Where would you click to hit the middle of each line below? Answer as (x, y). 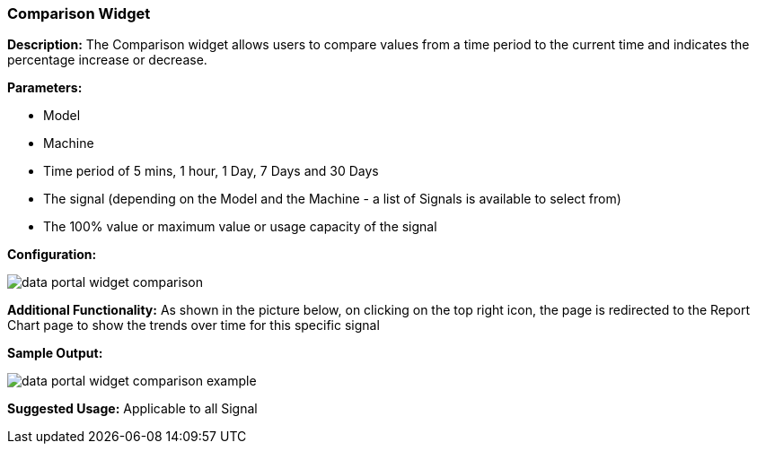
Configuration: (52, 255)
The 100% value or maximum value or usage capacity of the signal (240, 227)
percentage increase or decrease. (107, 60)
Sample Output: (55, 353)
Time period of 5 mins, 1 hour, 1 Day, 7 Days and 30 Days (211, 171)
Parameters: (45, 88)
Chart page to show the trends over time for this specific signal (194, 325)
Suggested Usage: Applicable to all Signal (132, 409)
